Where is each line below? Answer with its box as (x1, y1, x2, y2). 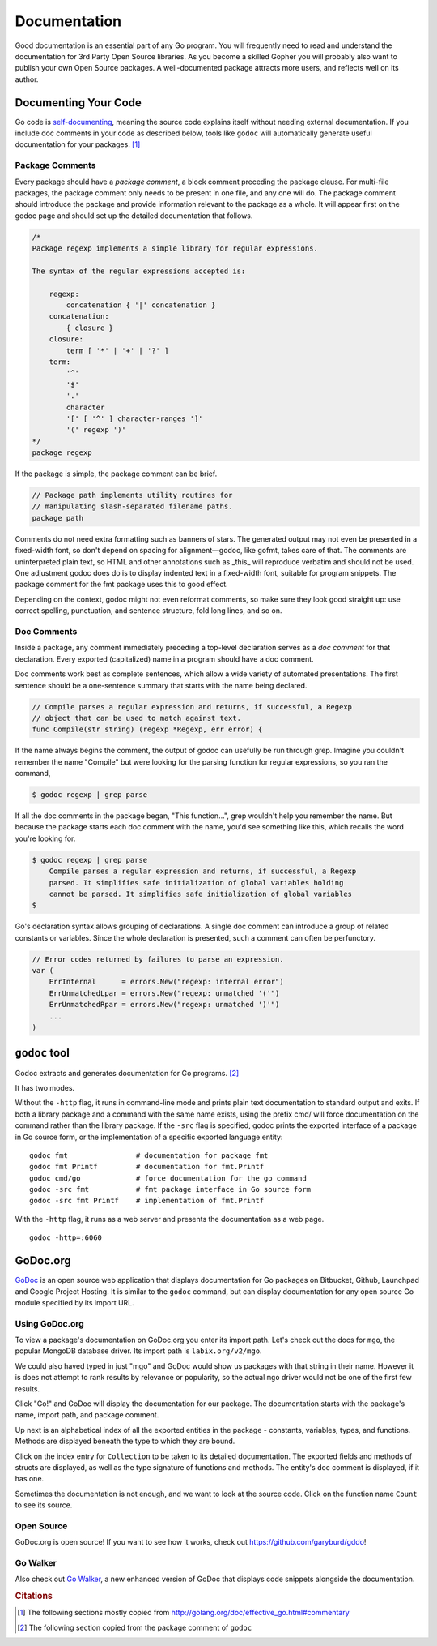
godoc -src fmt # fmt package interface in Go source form (29, 1185, 312, 1194)
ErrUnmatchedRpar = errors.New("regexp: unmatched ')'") (49, 1000, 280, 1009)
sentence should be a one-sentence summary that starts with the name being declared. (15, 680, 308, 690)
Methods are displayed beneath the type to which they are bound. (15, 1436, 235, 1447)
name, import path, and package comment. (15, 1410, 159, 1420)
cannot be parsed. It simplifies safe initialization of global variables (49, 889, 352, 898)
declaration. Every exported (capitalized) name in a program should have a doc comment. (15, 654, 315, 664)
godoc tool (15, 1046, 70, 1060)
